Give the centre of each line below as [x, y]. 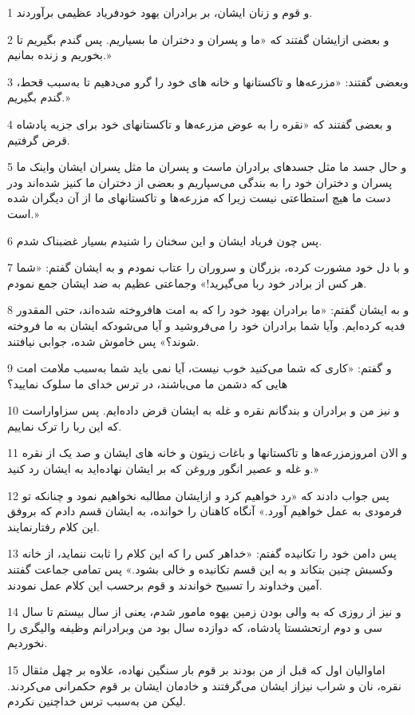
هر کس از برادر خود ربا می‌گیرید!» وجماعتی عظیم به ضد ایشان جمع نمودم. [187, 282]
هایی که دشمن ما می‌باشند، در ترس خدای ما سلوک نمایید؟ [148, 383]
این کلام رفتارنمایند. [53, 526]
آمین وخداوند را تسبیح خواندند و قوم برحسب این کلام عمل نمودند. [165, 584]
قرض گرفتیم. [39, 139]
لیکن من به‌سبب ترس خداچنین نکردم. [97, 701]
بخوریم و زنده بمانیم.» [59, 55]
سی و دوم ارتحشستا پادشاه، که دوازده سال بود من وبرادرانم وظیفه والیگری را [195, 627]
